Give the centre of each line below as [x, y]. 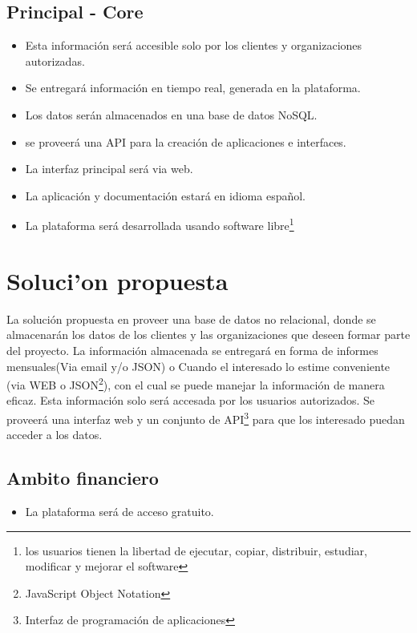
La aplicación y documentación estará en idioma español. [166, 195]
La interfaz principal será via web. [109, 169]
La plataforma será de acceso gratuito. [119, 511]
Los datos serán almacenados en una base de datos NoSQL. [171, 114]
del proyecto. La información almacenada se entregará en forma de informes [192, 350]
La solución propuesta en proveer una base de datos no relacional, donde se [191, 319]
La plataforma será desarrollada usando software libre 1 [160, 224]
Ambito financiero [83, 478]
